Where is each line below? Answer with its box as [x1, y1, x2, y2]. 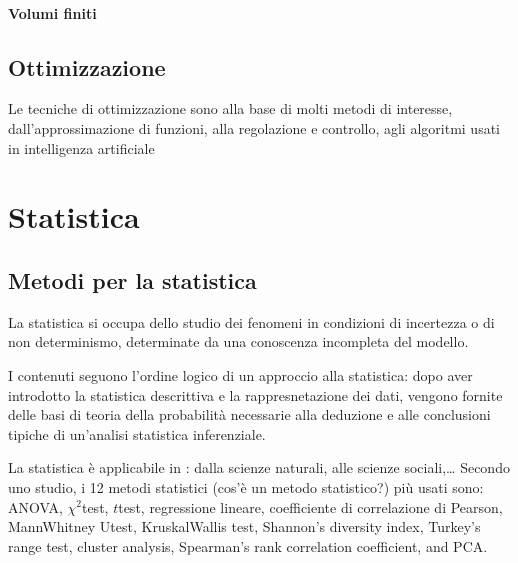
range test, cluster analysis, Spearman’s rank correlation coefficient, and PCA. [8, 535, 488, 556]
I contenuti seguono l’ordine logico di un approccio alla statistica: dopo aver [8, 364, 473, 385]
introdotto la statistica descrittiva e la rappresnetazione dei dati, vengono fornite [8, 384, 503, 405]
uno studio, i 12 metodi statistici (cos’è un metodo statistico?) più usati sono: [8, 476, 484, 497]
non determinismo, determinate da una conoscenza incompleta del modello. [8, 331, 469, 352]
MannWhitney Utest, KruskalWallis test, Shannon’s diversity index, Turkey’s [8, 516, 481, 537]
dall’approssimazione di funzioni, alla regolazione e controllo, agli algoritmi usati [8, 117, 500, 138]
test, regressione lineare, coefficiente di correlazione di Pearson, [118, 496, 503, 517]
